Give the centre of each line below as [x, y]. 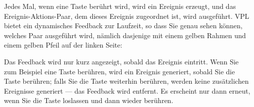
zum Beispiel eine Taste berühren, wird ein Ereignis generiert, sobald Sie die [120, 71]
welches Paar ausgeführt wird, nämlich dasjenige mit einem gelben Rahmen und [125, 35]
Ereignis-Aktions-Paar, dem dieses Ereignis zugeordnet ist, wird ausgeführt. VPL [127, 16]
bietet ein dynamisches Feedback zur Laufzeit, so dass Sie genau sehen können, [123, 26]
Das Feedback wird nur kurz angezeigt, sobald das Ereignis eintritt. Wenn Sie [121, 61]
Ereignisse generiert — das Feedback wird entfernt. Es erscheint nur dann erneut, [127, 90]
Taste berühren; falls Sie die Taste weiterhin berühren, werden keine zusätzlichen [127, 81]
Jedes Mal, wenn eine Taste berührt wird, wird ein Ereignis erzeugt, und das [120, 6]
